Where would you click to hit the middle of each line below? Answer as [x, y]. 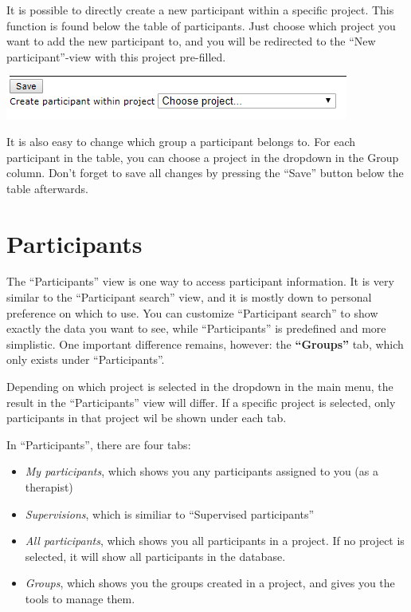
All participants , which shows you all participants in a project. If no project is [215, 541]
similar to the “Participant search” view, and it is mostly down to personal [189, 297]
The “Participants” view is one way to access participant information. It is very [200, 281]
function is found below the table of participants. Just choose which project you [201, 25]
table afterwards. [47, 188]
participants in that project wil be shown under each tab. [147, 418]
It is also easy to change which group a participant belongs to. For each [181, 141]
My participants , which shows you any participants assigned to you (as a [202, 471]
